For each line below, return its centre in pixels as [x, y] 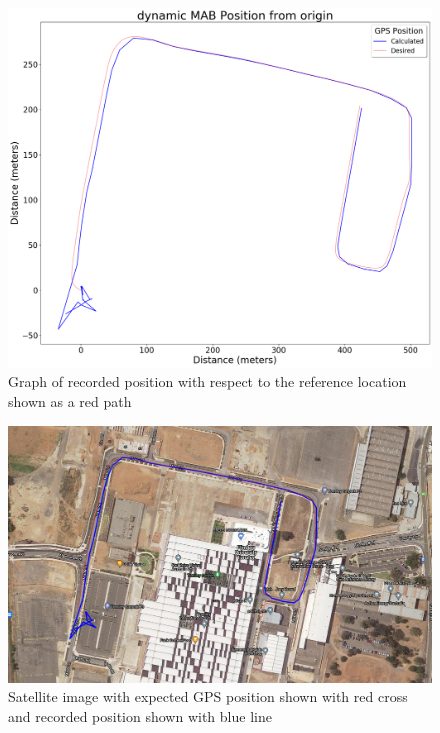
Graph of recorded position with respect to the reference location [207, 381]
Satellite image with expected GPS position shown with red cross [208, 696]
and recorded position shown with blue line [140, 715]
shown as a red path [70, 401]
